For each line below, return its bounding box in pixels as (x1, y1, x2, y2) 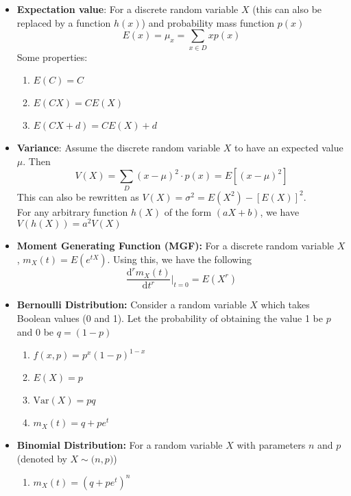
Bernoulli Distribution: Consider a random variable (16, 297, 247, 312)
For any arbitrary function (16, 204, 128, 219)
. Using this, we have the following (107, 251, 252, 266)
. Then (23, 153, 51, 168)
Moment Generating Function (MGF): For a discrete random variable (16, 238, 335, 253)
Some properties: (16, 49, 88, 64)
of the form (164, 204, 212, 219)
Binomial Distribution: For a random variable (16, 438, 223, 452)
